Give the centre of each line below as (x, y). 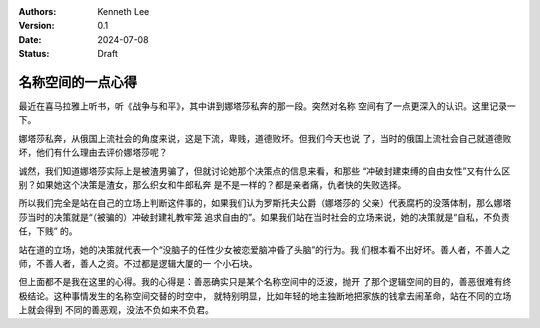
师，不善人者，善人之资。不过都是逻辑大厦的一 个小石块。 (138, 263)
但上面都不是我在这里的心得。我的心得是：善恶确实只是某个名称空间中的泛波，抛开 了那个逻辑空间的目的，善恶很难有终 (265, 282)
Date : (30, 39)
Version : (36, 26)
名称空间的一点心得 (77, 81)
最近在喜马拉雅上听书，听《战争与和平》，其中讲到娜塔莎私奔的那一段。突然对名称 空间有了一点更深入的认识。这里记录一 (267, 106)
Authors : (37, 11)
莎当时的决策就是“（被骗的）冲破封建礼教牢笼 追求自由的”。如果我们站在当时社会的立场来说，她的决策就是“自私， (251, 217)
